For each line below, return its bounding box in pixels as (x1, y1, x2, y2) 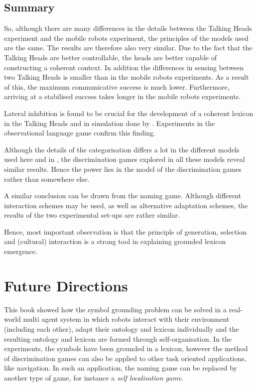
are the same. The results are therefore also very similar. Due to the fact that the (4, 42, 253, 53)
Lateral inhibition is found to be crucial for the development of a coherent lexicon (4, 108, 254, 118)
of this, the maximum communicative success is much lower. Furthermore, (4, 81, 230, 92)
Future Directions (4, 275, 128, 295)
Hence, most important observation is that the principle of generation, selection (4, 226, 247, 237)
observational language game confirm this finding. (4, 128, 155, 138)
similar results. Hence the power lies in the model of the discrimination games (4, 163, 242, 174)
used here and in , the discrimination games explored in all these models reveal (4, 154, 245, 164)
